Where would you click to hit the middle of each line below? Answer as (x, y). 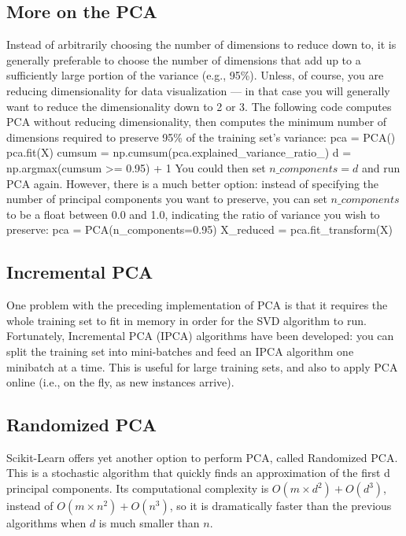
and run (381, 167)
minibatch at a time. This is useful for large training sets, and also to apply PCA (202, 366)
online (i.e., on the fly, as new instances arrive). (120, 382)
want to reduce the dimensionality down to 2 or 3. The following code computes (199, 106)
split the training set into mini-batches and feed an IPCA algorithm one (180, 351)
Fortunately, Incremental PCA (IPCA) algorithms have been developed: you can (200, 336)
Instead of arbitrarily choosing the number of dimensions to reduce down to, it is (201, 44)
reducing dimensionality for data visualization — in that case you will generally (198, 90)
